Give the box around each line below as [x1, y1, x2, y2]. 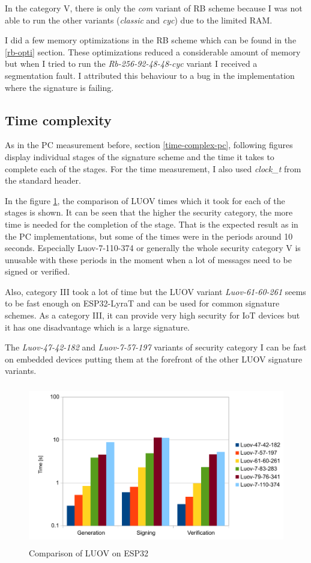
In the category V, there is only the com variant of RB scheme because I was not [5, 2, 303, 14]
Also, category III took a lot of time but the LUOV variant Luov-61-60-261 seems [5, 285, 306, 297]
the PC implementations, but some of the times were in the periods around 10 [5, 229, 293, 242]
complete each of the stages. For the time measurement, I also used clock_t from [5, 162, 301, 175]
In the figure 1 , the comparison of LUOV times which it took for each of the [5, 194, 285, 207]
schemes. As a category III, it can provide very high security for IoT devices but [5, 309, 300, 322]
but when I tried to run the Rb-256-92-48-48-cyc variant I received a [5, 57, 258, 70]
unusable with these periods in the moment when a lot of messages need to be [5, 253, 292, 266]
